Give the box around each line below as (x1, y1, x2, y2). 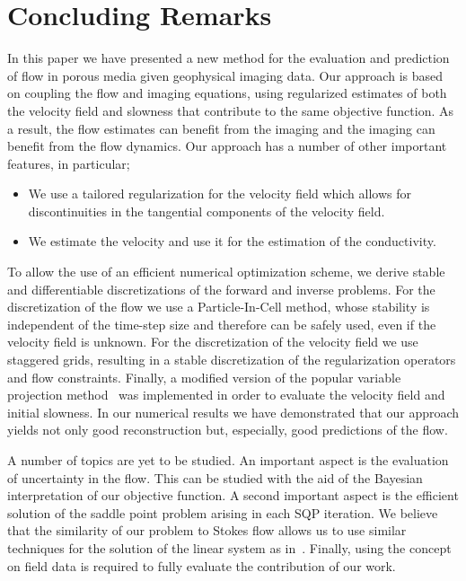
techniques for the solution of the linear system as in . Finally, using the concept (7, 538, 452, 557)
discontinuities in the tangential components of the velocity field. (28, 201, 385, 220)
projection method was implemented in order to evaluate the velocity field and (7, 385, 445, 404)
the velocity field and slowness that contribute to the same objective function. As (7, 101, 454, 119)
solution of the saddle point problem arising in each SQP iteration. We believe (7, 503, 438, 522)
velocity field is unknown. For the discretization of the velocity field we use (7, 332, 418, 351)
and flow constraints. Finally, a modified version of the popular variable (7, 367, 401, 386)
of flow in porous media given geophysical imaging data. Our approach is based (7, 66, 443, 84)
